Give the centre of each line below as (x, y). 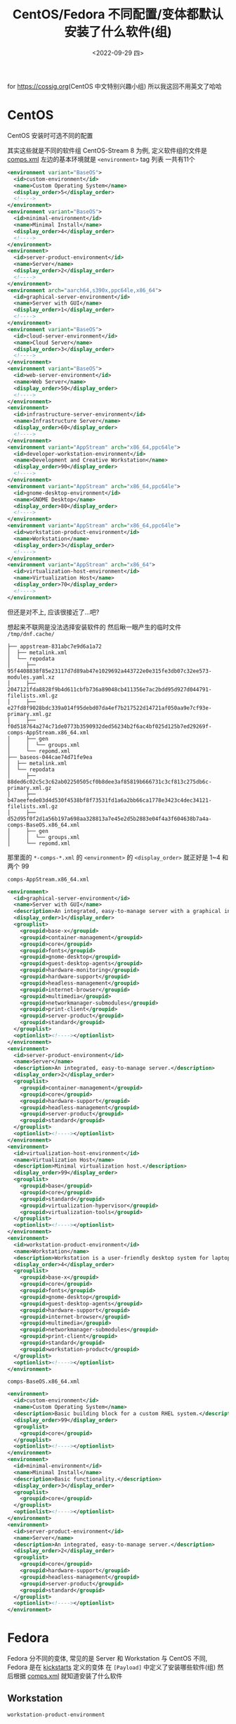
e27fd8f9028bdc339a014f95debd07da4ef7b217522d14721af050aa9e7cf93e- (110, 708)
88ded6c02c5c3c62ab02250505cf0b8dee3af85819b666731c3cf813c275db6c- (110, 781)
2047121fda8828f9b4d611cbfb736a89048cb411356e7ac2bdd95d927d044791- (110, 689)
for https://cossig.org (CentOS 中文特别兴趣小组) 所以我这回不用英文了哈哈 (115, 86)
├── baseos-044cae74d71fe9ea (50, 757)
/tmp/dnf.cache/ (31, 634)
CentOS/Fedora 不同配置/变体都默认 (118, 14)
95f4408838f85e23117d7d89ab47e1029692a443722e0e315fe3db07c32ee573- (110, 671)
